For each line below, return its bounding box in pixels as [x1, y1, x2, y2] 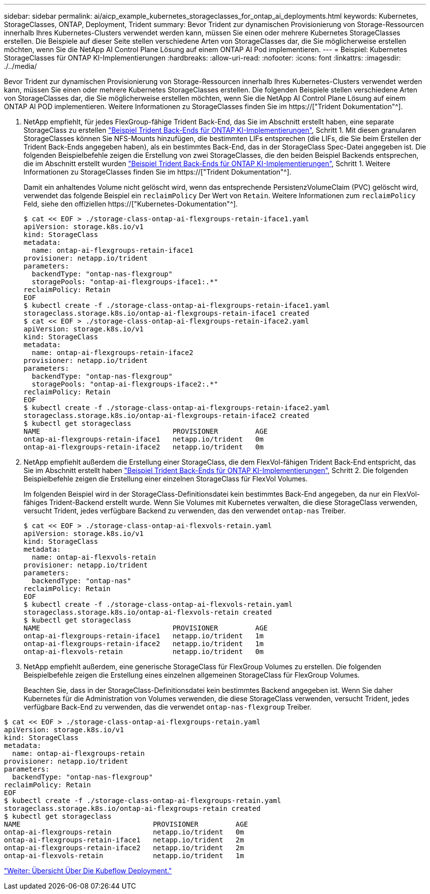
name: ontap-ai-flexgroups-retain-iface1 [31, 246, 193, 254]
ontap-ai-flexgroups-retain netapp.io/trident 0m [4, 828, 244, 836]
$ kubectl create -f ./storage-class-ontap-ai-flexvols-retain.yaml [24, 600, 293, 608]
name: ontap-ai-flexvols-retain [31, 553, 156, 561]
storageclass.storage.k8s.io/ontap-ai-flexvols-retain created [24, 608, 272, 616]
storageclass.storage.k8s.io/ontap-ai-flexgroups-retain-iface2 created [24, 412, 309, 419]
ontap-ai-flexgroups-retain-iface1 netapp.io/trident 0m [24, 435, 264, 443]
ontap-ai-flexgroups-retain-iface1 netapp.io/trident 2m [4, 836, 244, 844]
